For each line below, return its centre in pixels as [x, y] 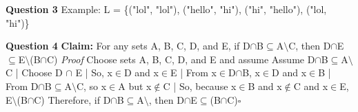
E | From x [193, 72]
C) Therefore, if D [72, 99]
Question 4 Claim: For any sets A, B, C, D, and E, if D [128, 46]
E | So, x [94, 72]
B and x [265, 86]
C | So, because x [200, 86]
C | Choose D [34, 72]
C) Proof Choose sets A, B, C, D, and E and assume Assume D [181, 59]
